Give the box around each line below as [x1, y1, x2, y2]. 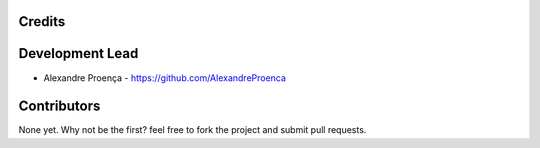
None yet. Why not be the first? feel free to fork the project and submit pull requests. [18, 124, 367, 136]
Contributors [18, 98, 101, 115]
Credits [18, 13, 66, 30]
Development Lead [18, 45, 139, 62]
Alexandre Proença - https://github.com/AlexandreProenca [43, 71, 287, 84]
